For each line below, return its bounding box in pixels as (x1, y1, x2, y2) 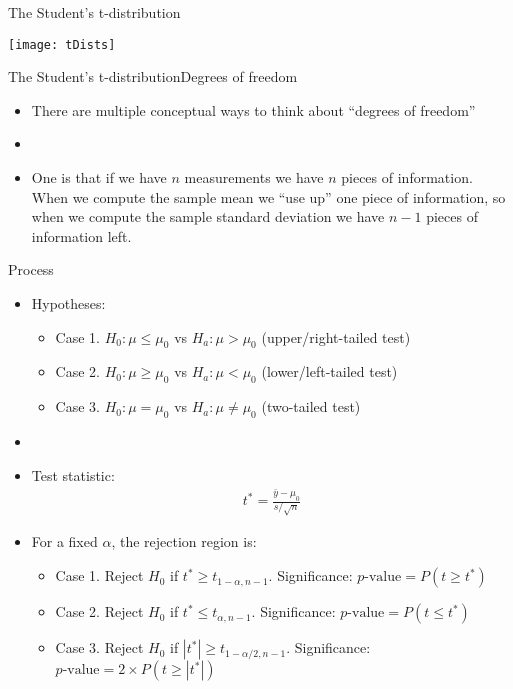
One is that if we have (31, 167, 167, 188)
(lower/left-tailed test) (261, 361, 398, 382)
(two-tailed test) (261, 396, 361, 417)
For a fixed (31, 531, 98, 552)
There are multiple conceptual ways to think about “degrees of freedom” (31, 99, 476, 120)
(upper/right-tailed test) (261, 326, 411, 347)
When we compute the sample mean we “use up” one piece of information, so (31, 186, 506, 207)
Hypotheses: (31, 293, 106, 313)
